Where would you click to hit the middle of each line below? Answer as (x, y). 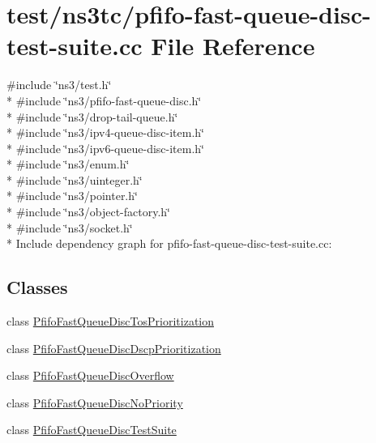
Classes (37, 287)
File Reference (233, 46)
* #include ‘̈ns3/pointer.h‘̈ (72, 196)
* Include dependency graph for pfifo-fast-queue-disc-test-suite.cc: (169, 243)
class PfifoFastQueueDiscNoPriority (95, 402)
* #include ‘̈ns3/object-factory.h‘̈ (88, 212)
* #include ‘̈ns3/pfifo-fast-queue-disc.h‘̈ (104, 100)
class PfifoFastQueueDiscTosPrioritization (110, 321)
